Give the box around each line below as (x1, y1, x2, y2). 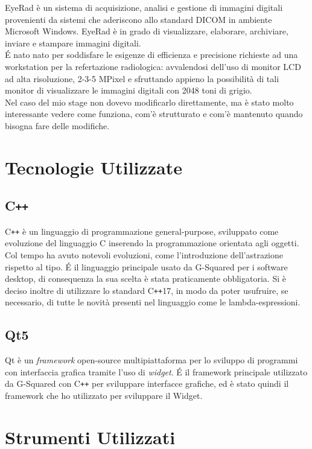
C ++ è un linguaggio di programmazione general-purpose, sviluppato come (5, 224, 279, 237)
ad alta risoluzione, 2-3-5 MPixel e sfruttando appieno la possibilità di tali (5, 72, 279, 84)
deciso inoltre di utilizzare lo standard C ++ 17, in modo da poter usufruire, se (5, 284, 288, 296)
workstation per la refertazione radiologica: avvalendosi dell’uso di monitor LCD (5, 60, 301, 72)
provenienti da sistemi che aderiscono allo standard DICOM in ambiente (5, 13, 272, 25)
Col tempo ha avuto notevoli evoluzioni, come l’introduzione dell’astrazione (5, 248, 284, 261)
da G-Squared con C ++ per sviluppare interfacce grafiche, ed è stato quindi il (5, 377, 289, 390)
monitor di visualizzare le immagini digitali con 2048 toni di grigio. (5, 84, 252, 97)
